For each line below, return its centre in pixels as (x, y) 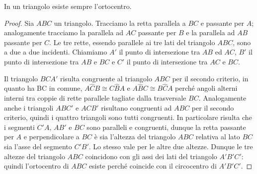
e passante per (222, 23)
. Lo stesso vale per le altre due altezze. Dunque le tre (171, 146)
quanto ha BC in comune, (43, 88)
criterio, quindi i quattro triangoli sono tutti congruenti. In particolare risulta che (128, 117)
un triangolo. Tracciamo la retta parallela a (120, 23)
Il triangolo (21, 78)
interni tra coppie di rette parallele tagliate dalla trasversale (95, 97)
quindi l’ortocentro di (37, 166)
